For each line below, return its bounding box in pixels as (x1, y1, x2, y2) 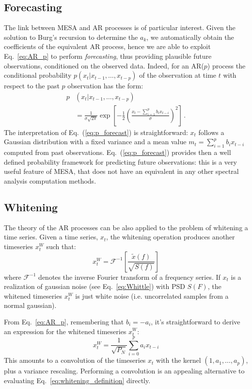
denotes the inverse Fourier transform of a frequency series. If (38, 271, 220, 282)
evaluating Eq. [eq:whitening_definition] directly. (4, 375, 151, 385)
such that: (46, 241, 76, 251)
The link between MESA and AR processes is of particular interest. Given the (4, 22, 236, 33)
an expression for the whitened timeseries (4, 326, 126, 336)
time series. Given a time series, (4, 232, 98, 242)
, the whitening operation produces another (106, 232, 235, 242)
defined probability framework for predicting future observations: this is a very (4, 156, 237, 167)
